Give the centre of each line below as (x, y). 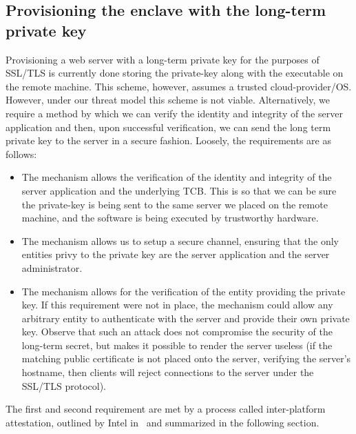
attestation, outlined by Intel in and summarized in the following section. (163, 422)
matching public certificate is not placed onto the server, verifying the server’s (186, 358)
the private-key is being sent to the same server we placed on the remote (175, 204)
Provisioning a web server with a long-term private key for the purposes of (163, 59)
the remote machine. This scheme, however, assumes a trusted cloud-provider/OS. (179, 86)
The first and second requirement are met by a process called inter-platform (166, 409)
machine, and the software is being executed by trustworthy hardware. (170, 218)
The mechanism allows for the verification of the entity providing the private (184, 291)
